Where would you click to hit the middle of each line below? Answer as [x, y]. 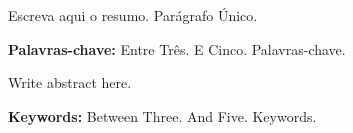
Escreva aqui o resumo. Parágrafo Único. [133, 15]
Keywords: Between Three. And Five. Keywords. [162, 115]
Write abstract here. [70, 82]
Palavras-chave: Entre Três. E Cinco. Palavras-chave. [177, 48]
